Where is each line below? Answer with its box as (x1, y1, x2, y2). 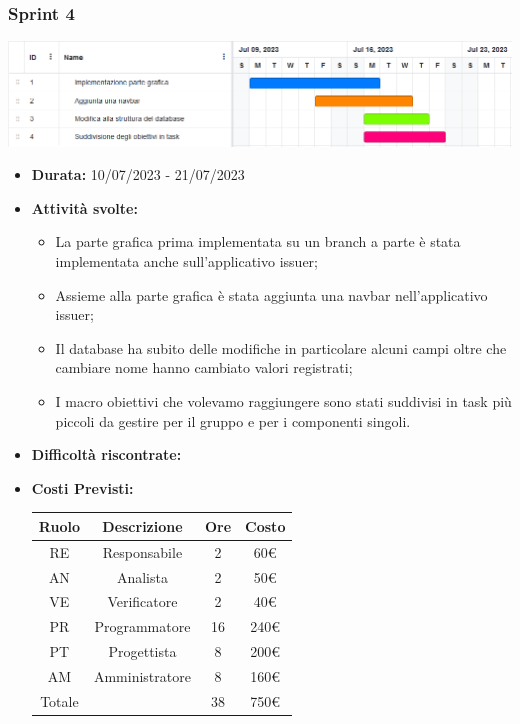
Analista (116, 566, 168, 587)
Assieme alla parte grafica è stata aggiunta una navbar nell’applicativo (55, 284, 488, 305)
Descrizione (102, 515, 183, 536)
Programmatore (94, 616, 191, 637)
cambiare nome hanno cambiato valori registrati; (55, 357, 353, 378)
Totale (40, 690, 79, 711)
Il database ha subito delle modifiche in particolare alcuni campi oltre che (55, 337, 507, 358)
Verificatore (107, 591, 178, 612)
